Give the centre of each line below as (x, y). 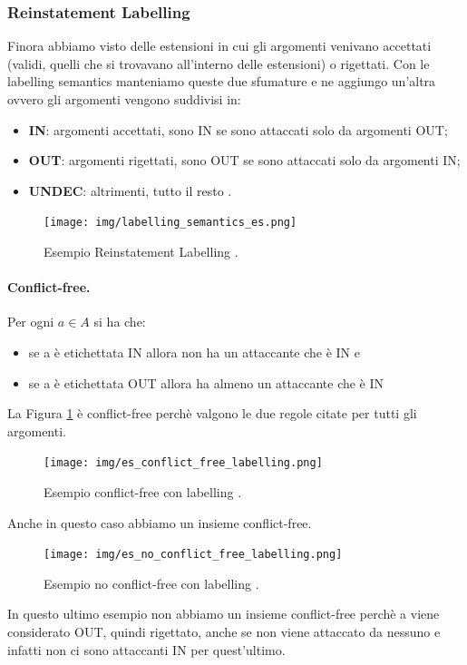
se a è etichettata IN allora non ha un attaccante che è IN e (194, 352)
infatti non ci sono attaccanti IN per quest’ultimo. (146, 649)
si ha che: (120, 322)
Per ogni (31, 322)
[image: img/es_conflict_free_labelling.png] (183, 463)
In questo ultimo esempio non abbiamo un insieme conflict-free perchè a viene (224, 614)
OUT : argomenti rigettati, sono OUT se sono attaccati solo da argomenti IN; (244, 160)
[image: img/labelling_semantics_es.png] (170, 223)
